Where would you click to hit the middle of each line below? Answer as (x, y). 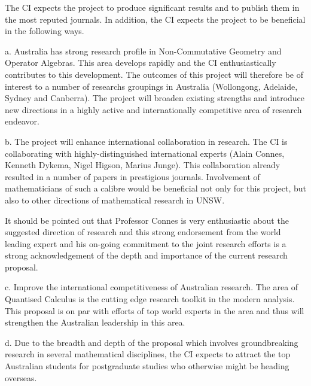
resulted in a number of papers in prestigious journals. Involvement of (132, 176)
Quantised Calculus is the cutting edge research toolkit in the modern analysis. (150, 299)
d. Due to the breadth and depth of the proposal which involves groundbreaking (152, 342)
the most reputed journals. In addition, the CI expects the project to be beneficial (155, 19)
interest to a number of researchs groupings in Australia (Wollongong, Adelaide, (151, 86)
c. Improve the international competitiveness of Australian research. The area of (152, 287)
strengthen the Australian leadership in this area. (95, 322)
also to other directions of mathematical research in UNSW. (115, 200)
